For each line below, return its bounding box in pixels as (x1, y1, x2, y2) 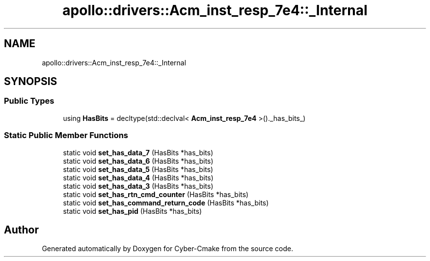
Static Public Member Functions (4, 130, 129, 141)
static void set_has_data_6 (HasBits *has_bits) (63, 156, 214, 165)
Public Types (4, 96, 54, 106)
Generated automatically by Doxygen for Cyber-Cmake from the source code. (42, 244, 294, 253)
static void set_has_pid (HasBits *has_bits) (63, 206, 202, 215)
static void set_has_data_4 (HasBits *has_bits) (63, 173, 214, 182)
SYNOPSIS (4, 75, 57, 88)
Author (4, 223, 39, 236)
